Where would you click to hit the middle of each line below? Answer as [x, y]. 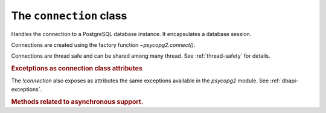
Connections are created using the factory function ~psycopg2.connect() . [103, 44]
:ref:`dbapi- [284, 81]
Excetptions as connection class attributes [77, 69]
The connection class [69, 16]
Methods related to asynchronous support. [77, 102]
